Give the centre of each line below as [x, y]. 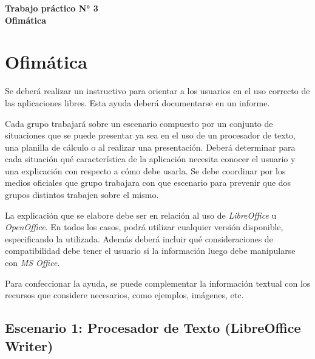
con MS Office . [32, 263]
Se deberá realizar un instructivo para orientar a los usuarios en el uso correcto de [157, 91]
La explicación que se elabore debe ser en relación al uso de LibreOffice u [141, 215]
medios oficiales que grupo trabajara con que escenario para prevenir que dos [148, 183]
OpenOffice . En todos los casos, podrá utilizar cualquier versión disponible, [144, 227]
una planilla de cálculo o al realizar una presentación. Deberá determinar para [150, 147]
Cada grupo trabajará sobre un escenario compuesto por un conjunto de [139, 123]
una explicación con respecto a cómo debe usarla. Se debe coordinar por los [145, 170]
